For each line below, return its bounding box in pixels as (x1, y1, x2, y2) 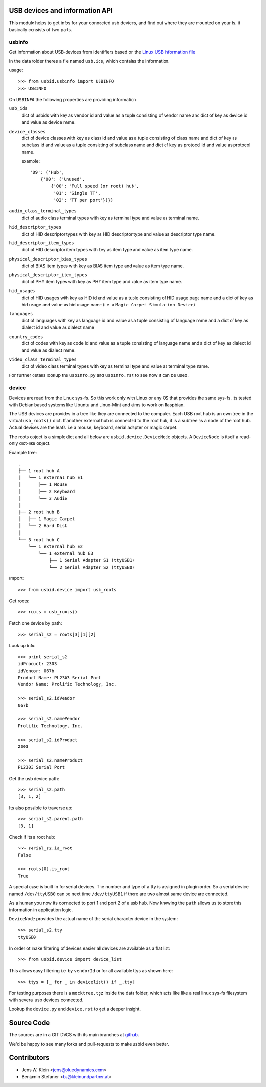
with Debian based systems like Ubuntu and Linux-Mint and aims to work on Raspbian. (9, 402, 185, 408)
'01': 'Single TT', (53, 190, 100, 196)
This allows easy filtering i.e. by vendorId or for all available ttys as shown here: (9, 967, 173, 973)
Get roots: (9, 598, 30, 604)
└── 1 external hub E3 (38, 551, 94, 556)
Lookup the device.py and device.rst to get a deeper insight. (9, 1006, 141, 1012)
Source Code (9, 1019, 50, 1027)
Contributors (9, 1053, 50, 1062)
